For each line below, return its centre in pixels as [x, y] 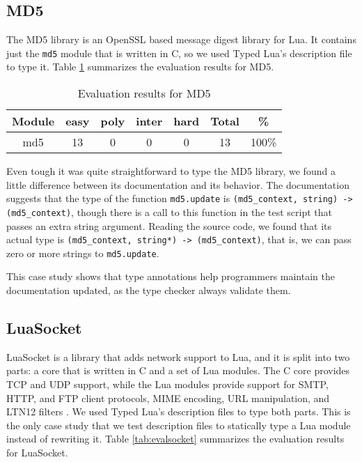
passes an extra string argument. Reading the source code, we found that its [169, 225]
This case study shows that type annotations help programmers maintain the [171, 276]
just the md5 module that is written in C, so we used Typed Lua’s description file [179, 53]
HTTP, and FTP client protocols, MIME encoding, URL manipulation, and [168, 398]
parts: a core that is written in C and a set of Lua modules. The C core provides [178, 370]
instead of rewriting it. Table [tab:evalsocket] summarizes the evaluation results [175, 439]
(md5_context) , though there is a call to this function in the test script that [169, 211]
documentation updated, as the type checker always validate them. [149, 290]
